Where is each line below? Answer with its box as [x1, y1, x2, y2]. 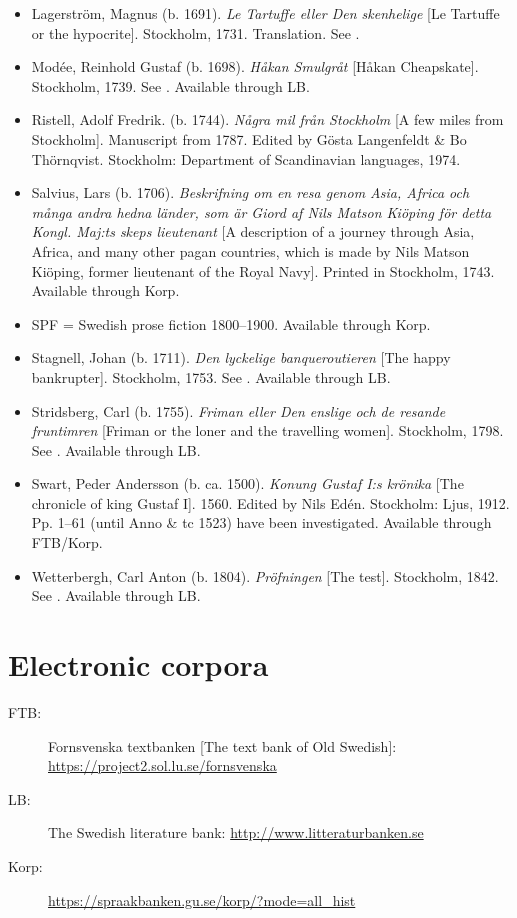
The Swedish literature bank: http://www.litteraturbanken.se [48, 822, 424, 843]
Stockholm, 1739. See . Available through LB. [31, 75, 310, 96]
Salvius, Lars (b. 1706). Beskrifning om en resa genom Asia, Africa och [31, 182, 470, 203]
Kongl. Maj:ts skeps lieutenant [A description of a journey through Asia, [31, 221, 475, 242]
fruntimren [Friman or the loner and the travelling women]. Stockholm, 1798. [31, 420, 504, 441]
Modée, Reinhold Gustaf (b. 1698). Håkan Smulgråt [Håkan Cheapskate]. [31, 56, 479, 77]
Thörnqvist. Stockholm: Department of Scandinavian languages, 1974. [31, 148, 461, 169]
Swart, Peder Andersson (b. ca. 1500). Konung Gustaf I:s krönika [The [31, 473, 464, 494]
